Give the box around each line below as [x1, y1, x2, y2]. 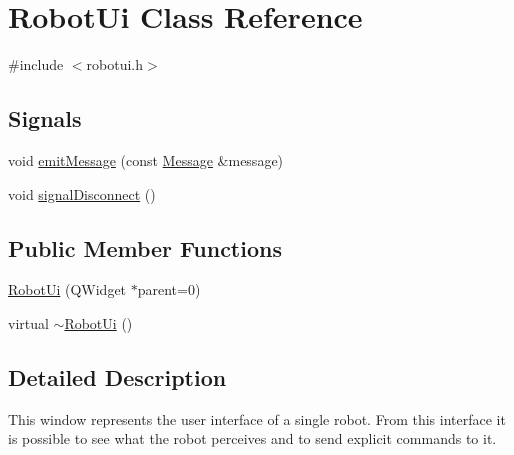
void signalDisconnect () [8, 183, 156, 204]
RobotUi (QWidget [8, 279, 127, 300]
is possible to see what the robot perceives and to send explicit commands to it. [8, 428, 497, 449]
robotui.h [86, 54, 144, 75]
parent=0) [137, 279, 201, 300]
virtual [8, 312, 49, 333]
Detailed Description [8, 361, 227, 392]
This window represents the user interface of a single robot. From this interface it [8, 408, 506, 429]
